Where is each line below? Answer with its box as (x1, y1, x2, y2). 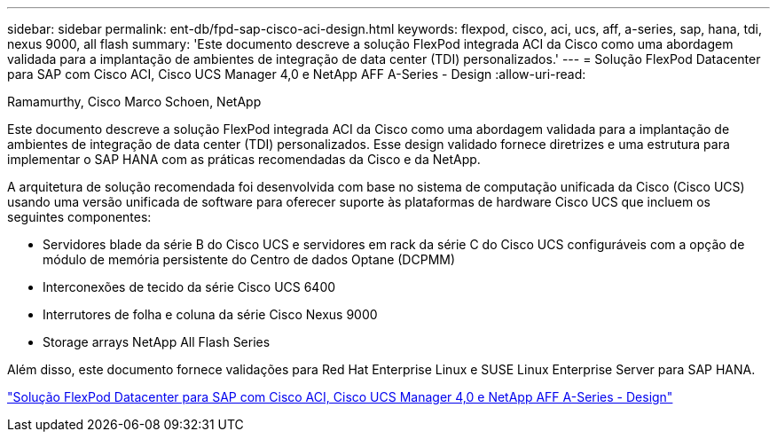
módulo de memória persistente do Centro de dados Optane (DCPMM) (43, 252, 456, 267)
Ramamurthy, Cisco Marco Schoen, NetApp (7, 94, 262, 109)
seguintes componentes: (7, 209, 152, 224)
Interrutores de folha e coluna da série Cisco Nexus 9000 (43, 307, 378, 322)
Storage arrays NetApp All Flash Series (43, 334, 271, 349)
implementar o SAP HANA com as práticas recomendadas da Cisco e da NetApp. (7, 152, 481, 167)
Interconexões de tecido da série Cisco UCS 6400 (43, 279, 336, 294)
